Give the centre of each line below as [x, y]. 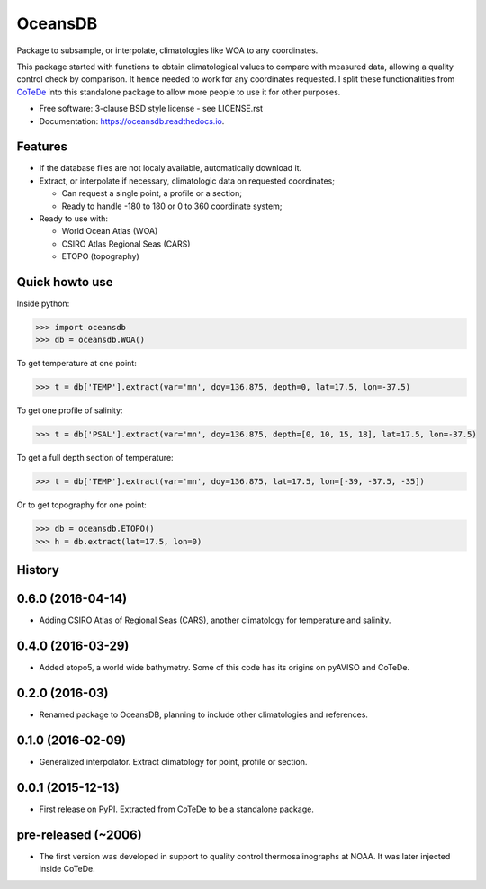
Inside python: [43, 304]
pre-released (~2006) [80, 835]
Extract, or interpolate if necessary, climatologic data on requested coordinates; [187, 181]
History [38, 570]
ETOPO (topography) [100, 256]
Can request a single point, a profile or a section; [152, 193]
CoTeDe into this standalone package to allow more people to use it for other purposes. [179, 92]
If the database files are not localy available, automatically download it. [171, 168]
